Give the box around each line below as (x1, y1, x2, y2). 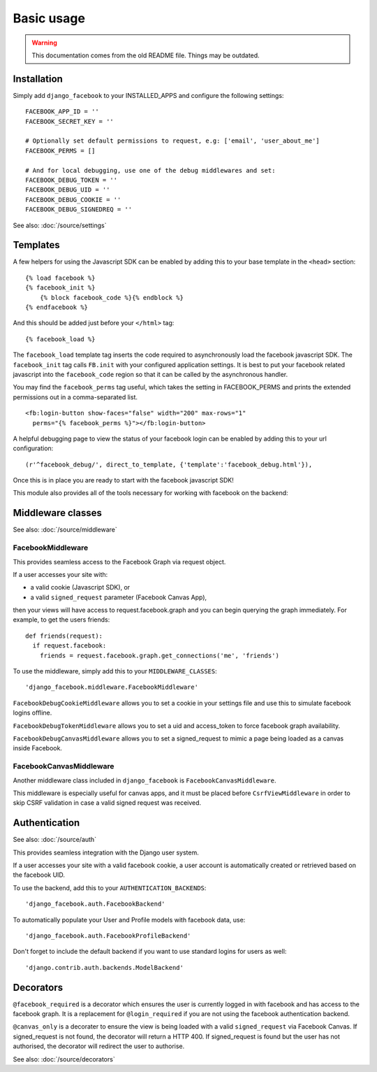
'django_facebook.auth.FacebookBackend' (25, 900, 165, 908)
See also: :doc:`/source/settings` (13, 221, 108, 229)
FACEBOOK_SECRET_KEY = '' (25, 117, 114, 125)
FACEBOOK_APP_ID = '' (25, 108, 99, 115)
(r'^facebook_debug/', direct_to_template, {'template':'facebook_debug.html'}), (25, 460, 313, 469)
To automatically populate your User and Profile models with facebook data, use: (13, 915, 246, 924)
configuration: (13, 444, 54, 452)
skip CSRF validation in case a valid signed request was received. (13, 799, 202, 807)
